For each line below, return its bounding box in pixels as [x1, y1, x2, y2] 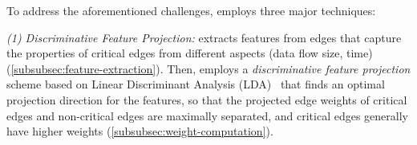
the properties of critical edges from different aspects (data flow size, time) [6, 45, 373, 61]
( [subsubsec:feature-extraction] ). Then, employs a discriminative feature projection [6, 60, 411, 76]
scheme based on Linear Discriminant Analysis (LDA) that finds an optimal [6, 76, 385, 92]
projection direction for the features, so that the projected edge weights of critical [6, 91, 407, 108]
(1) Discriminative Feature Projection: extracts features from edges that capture [6, 29, 402, 45]
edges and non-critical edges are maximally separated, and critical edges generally [6, 107, 408, 123]
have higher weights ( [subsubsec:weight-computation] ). [6, 123, 273, 139]
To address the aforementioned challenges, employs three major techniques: [6, 2, 376, 18]
